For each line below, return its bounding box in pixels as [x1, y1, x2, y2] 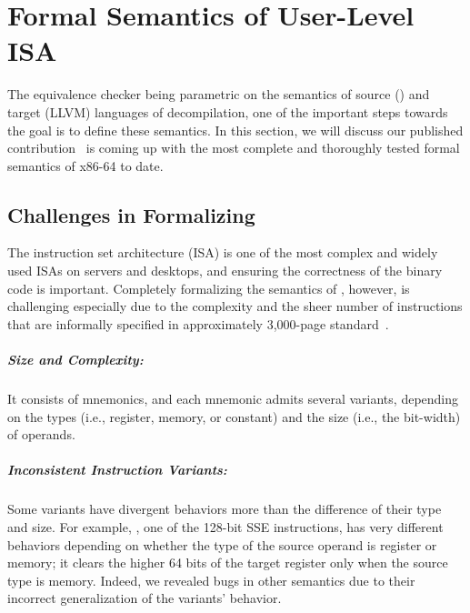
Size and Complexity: [7, 350, 144, 369]
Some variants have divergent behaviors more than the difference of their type [7, 499, 442, 518]
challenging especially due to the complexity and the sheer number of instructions [7, 296, 463, 316]
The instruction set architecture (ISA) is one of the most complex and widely [7, 243, 438, 262]
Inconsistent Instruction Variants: [7, 460, 227, 479]
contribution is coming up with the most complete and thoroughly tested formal [7, 138, 460, 157]
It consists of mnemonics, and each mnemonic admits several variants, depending [7, 389, 459, 408]
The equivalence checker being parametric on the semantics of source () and [7, 85, 430, 104]
